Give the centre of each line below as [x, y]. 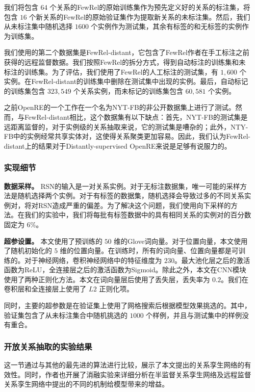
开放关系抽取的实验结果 [48, 346]
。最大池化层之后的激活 [212, 260]
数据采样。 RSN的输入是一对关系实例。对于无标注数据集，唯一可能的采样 [122, 186]
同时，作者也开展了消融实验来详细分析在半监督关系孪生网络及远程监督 [138, 374]
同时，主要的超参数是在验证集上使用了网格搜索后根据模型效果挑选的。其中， [127, 305]
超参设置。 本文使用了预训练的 [53, 241]
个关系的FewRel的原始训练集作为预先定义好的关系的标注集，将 [150, 7]
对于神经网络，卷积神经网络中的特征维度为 [93, 260]
